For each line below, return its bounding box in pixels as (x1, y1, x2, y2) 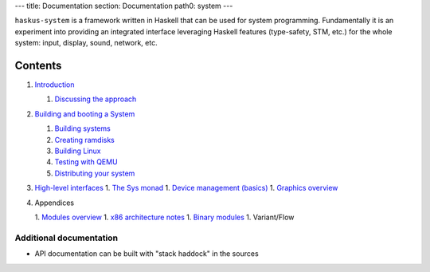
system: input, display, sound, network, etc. (14, 38, 158, 48)
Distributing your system (54, 168, 135, 178)
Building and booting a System (34, 108, 135, 119)
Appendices (34, 198, 75, 207)
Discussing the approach (54, 94, 137, 104)
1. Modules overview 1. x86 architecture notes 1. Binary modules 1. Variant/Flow (34, 212, 295, 222)
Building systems (54, 124, 111, 133)
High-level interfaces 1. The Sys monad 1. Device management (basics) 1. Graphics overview (34, 183, 338, 193)
